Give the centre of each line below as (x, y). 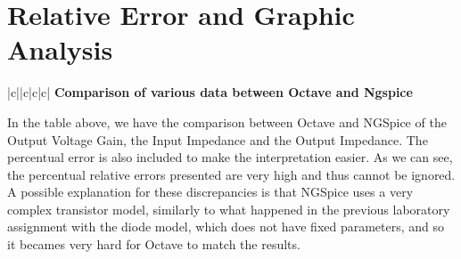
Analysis (60, 49)
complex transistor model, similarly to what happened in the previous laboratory (229, 209)
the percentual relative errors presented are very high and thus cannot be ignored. (231, 174)
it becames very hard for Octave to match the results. (154, 244)
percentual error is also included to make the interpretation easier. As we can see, (230, 157)
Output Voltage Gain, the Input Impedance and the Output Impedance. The (218, 139)
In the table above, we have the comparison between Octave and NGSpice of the (227, 121)
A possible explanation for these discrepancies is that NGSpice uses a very (210, 192)
